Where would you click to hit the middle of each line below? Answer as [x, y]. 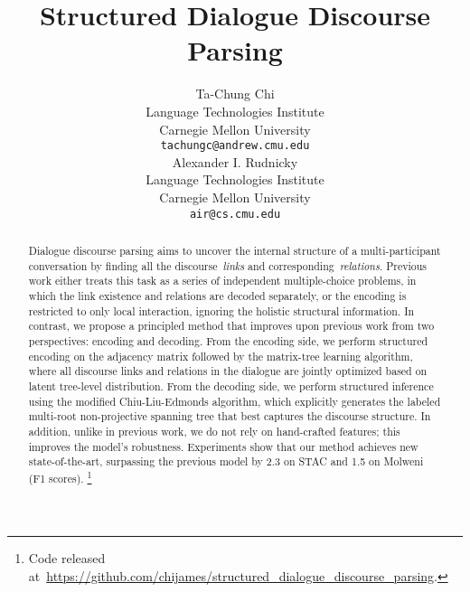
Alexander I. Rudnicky [235, 161]
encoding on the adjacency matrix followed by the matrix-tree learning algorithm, [221, 356]
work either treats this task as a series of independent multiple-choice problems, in [222, 281]
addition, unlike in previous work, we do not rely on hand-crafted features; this [214, 431]
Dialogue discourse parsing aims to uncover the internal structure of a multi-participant [235, 250]
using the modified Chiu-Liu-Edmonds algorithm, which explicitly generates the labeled [235, 401]
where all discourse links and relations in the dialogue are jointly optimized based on [228, 371]
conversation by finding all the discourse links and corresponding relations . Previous [228, 265]
